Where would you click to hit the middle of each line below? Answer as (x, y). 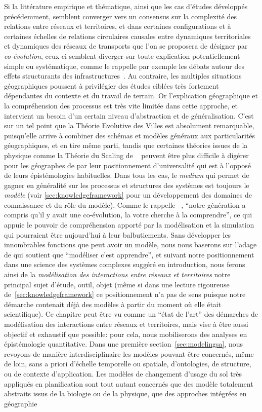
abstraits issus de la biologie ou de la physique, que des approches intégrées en (125, 394)
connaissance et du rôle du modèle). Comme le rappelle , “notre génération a (125, 204)
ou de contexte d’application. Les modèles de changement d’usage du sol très (123, 373)
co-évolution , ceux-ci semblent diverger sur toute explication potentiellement (122, 55)
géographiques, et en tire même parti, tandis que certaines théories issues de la (126, 145)
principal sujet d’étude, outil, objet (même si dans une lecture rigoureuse (117, 284)
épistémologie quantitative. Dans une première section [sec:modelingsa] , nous (124, 344)
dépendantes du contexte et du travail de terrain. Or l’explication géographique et (131, 96)
